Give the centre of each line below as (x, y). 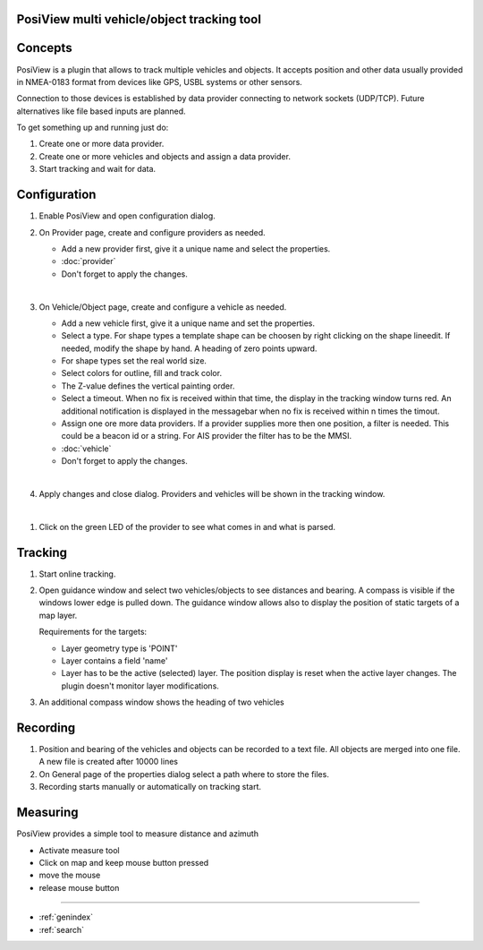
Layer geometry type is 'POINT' (119, 648)
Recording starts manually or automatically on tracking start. (150, 787)
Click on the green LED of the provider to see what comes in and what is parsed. (187, 526)
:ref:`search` (62, 929)
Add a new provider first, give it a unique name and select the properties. (196, 248)
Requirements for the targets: (93, 632)
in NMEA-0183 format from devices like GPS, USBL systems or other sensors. (160, 81)
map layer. (58, 615)
